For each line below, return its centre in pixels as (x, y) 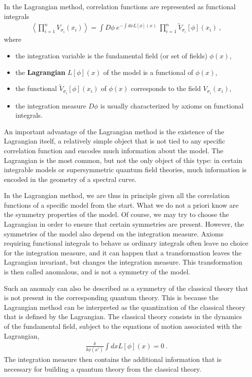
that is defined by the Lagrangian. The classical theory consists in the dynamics (123, 316)
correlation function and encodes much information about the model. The (114, 150)
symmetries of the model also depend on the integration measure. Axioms (114, 233)
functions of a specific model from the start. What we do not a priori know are (121, 205)
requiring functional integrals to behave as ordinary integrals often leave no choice (126, 243)
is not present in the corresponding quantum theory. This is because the (111, 297)
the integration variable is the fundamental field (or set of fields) (111, 56)
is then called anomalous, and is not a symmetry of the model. (97, 272)
